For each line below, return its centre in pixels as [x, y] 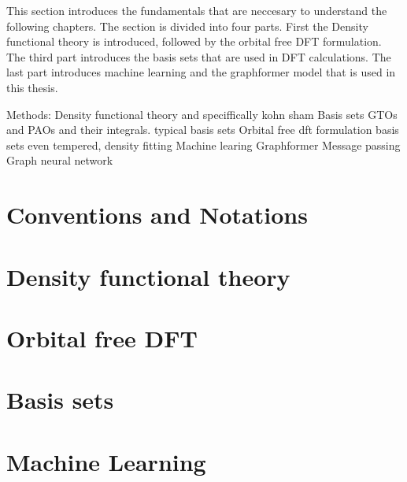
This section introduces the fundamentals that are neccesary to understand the [197, 10]
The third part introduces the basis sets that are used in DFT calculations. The [199, 56]
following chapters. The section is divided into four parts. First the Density [187, 26]
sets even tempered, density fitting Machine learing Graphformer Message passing [203, 145]
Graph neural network [60, 160]
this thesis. [32, 87]
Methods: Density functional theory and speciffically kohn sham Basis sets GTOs [202, 114]
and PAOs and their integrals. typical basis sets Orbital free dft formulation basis [203, 130]
